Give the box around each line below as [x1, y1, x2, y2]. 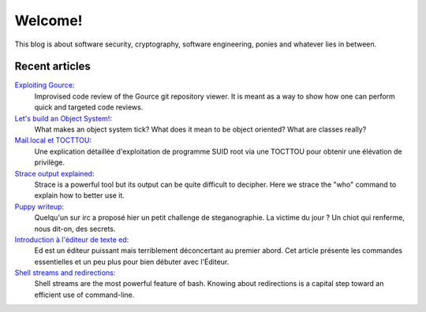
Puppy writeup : [14, 202, 65, 211]
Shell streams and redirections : [14, 268, 116, 277]
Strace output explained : [14, 169, 95, 178]
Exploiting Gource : [14, 80, 75, 90]
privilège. [34, 158, 65, 167]
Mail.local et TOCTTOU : [14, 136, 92, 145]
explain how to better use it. [34, 191, 125, 200]
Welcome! [14, 12, 83, 29]
